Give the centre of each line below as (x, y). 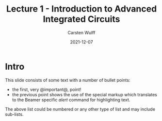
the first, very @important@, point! (47, 89)
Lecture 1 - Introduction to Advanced (81, 9)
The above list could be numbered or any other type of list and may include (80, 109)
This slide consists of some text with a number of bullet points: (68, 80)
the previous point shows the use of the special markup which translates (85, 94)
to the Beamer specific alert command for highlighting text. (71, 100)
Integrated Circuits (81, 19)
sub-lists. (14, 114)
